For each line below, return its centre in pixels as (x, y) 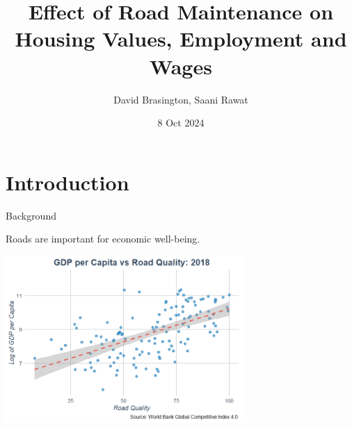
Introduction (67, 182)
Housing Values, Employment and (181, 39)
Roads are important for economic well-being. (103, 239)
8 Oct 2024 (181, 123)
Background (31, 215)
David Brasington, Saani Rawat (181, 99)
